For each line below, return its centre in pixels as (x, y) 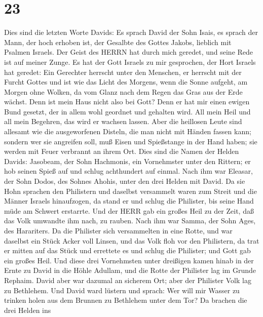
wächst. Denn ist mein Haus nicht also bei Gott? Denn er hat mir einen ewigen (127, 102)
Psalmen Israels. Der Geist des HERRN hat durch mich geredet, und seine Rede (129, 52)
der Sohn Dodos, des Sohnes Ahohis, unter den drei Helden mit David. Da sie (125, 181)
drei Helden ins (28, 310)
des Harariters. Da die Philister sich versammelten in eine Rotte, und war (118, 230)
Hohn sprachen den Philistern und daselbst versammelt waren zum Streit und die (130, 191)
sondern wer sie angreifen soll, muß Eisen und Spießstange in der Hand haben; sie (131, 141)
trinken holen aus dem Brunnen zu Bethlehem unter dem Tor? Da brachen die (126, 300)
